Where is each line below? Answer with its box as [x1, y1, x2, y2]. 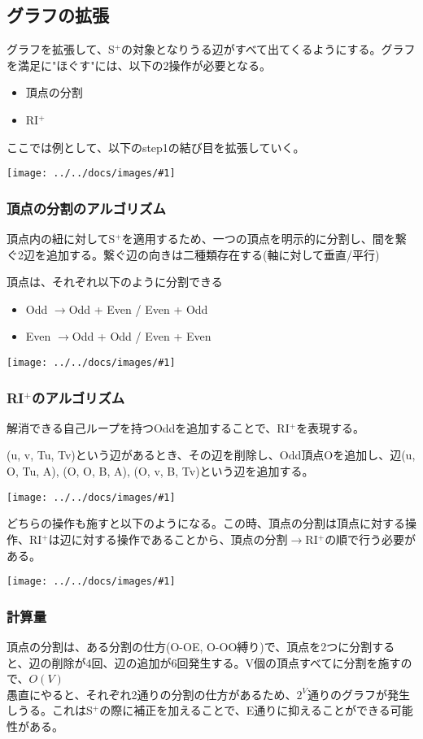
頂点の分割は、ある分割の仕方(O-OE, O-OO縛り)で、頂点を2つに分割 [7, 637, 373, 654]
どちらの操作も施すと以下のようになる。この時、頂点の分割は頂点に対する [7, 515, 405, 532]
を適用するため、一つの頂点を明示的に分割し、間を [121, 230, 395, 247]
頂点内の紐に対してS [7, 230, 116, 247]
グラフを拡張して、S [7, 41, 115, 58]
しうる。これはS [7, 702, 93, 719]
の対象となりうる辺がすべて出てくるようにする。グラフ [121, 41, 416, 58]
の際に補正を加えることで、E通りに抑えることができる [99, 702, 390, 719]
